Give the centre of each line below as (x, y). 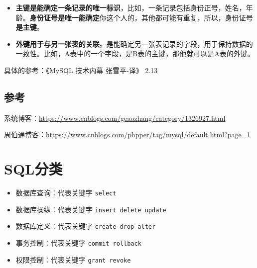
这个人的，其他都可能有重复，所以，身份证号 (180, 17)
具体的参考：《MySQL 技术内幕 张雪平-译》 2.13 (81, 70)
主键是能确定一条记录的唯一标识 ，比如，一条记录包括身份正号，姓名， (131, 7)
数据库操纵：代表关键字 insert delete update (91, 209)
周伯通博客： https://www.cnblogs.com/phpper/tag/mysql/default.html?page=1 (127, 134)
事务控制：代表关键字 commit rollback (78, 243)
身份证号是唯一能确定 (64, 17)
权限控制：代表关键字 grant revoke (73, 259)
